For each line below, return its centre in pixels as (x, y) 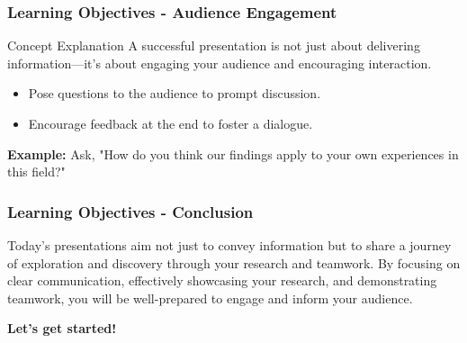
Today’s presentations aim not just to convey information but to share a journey (229, 245)
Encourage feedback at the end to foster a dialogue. (171, 123)
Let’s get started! (62, 328)
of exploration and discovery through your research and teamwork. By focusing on (234, 262)
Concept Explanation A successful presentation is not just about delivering (214, 45)
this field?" (36, 171)
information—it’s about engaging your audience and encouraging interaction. (220, 63)
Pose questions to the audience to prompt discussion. (175, 93)
